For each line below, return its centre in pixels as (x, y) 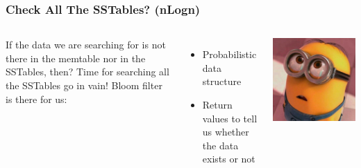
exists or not (229, 159)
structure (222, 81)
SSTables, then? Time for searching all (87, 72)
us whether (226, 132)
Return (217, 104)
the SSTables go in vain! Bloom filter (84, 85)
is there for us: (36, 99)
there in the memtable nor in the (76, 58)
